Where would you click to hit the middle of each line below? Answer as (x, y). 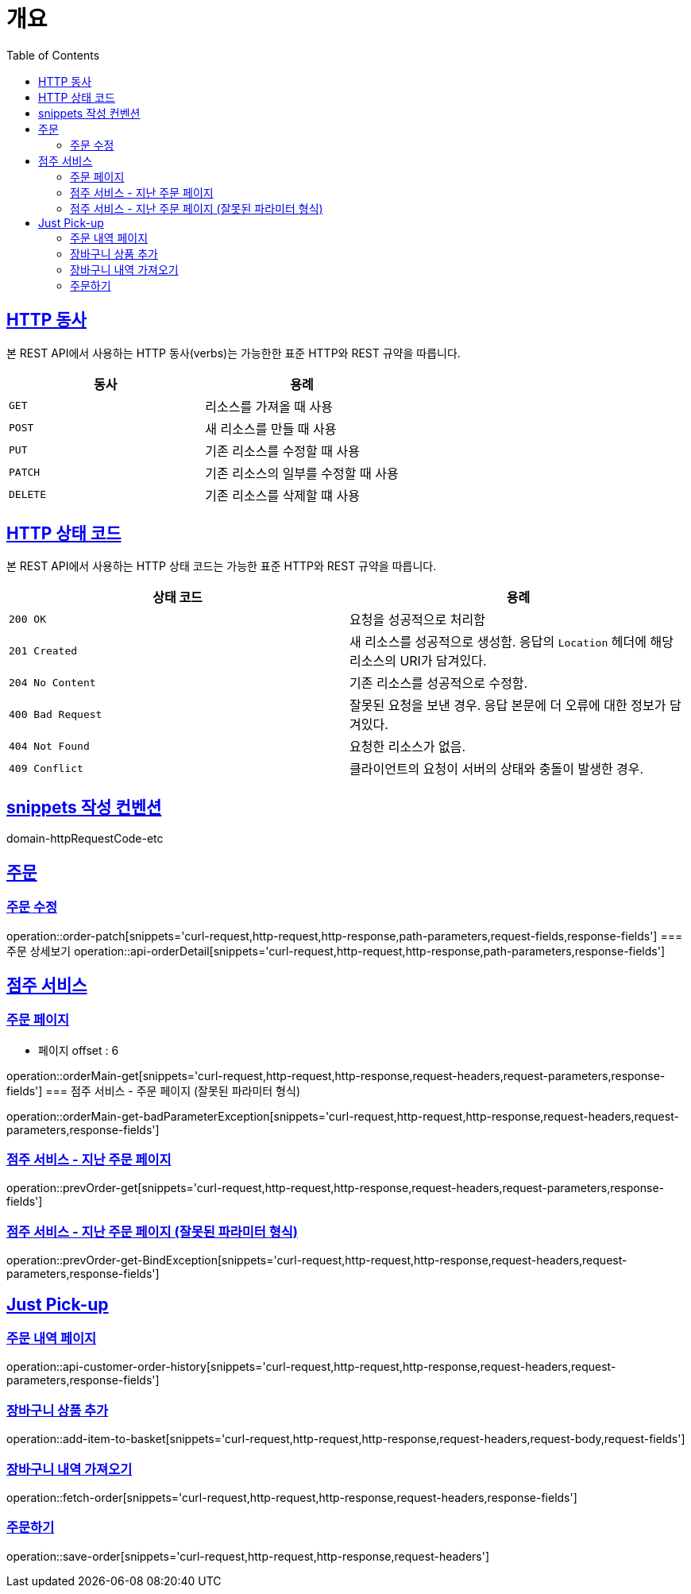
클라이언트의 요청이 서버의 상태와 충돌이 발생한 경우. (497, 769)
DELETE (27, 495)
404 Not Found (49, 746)
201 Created (43, 650)
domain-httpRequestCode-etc (85, 839)
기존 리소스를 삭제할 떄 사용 (282, 495)
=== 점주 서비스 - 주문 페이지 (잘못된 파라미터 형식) (173, 1090)
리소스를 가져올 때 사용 (269, 406)
